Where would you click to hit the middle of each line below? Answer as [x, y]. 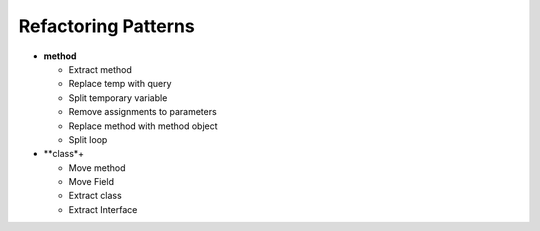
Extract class [95, 196]
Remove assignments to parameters [142, 112]
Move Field [91, 182]
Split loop [88, 139]
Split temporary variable [118, 97]
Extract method [100, 69]
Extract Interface [103, 209]
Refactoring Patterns [106, 26]
